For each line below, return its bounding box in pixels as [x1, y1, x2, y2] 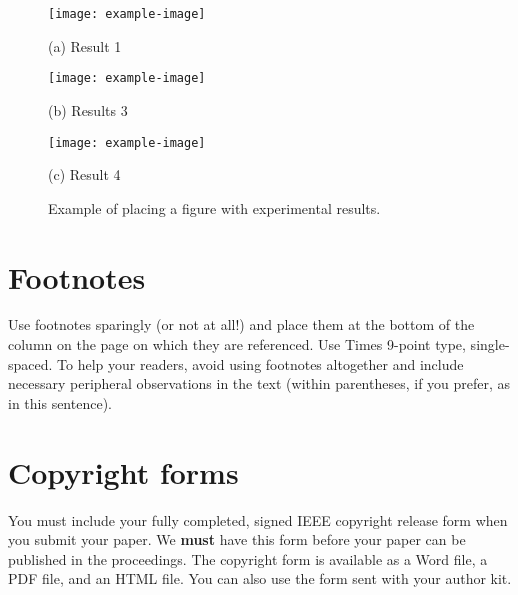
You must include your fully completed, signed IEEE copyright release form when [8, 509, 508, 530]
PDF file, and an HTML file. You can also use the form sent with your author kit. [8, 568, 512, 589]
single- [470, 334, 510, 355]
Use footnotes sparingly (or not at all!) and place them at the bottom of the [8, 314, 475, 335]
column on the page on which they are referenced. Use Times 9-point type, [8, 334, 466, 355]
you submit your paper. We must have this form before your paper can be [8, 529, 466, 550]
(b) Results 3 [48, 99, 128, 120]
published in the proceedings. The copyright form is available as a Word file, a [8, 548, 488, 569]
